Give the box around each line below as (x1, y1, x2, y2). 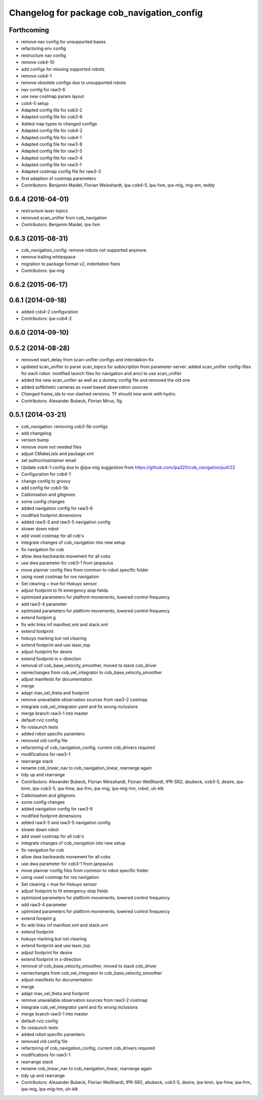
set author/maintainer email (21, 457, 76, 463)
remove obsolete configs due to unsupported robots (21, 80, 126, 85)
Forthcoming (9, 26, 49, 34)
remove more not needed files (21, 444, 82, 450)
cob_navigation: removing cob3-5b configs (21, 423, 108, 429)
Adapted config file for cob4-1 (21, 134, 82, 140)
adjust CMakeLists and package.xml (21, 451, 94, 457)
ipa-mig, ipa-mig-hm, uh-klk (21, 1086, 78, 1092)
